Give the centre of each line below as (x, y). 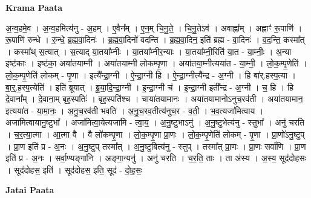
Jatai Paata (30, 190)
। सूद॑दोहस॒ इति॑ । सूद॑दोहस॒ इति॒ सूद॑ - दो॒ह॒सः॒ (74, 169)
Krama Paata (34, 7)
